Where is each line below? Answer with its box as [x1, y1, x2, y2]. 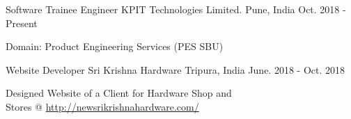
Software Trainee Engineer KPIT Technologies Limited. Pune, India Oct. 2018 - [6, 2, 346, 16]
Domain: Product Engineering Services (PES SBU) [6, 39, 224, 54]
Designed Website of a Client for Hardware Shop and [6, 86, 232, 100]
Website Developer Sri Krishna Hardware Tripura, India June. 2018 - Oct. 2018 [6, 62, 345, 77]
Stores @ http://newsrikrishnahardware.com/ [6, 99, 199, 113]
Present [6, 15, 38, 30]
